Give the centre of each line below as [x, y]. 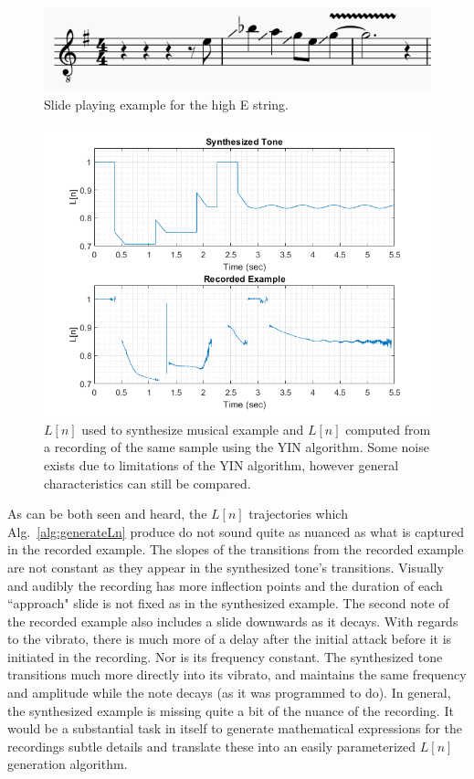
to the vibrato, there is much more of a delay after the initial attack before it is [230, 639]
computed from [388, 429]
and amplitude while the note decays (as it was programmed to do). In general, [229, 693]
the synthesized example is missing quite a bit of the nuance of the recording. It [231, 710]
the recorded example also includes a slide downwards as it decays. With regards [233, 621]
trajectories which [298, 514]
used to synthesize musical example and [193, 429]
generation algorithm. [68, 764]
